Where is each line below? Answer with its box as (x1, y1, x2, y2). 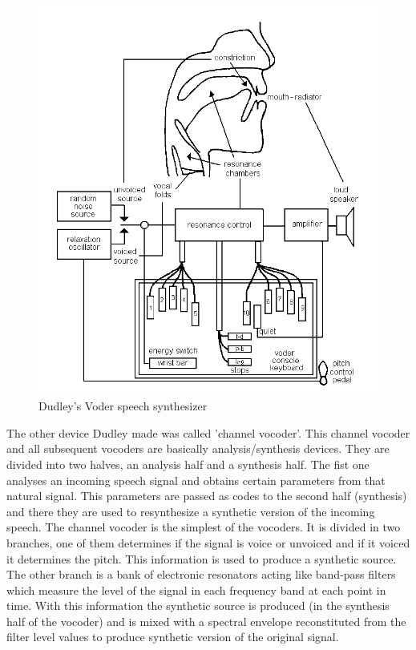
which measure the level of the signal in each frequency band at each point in (6, 581, 386, 598)
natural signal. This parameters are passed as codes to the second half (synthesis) (6, 487, 407, 504)
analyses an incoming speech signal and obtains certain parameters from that (6, 471, 386, 488)
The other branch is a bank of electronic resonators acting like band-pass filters (6, 566, 396, 583)
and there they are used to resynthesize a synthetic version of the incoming (6, 503, 375, 519)
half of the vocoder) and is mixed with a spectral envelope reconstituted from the (6, 612, 406, 629)
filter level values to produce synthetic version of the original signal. (6, 628, 339, 645)
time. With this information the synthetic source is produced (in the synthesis (6, 597, 390, 614)
